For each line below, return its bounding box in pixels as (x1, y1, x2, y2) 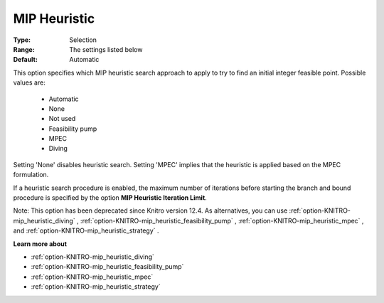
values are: (13, 78, 46, 87)
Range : (13, 45, 35, 53)
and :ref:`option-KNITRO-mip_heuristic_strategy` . (13, 226, 159, 235)
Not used (48, 115, 76, 123)
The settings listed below (69, 45, 143, 53)
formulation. (13, 171, 49, 179)
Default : (13, 55, 38, 64)
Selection (69, 36, 97, 44)
